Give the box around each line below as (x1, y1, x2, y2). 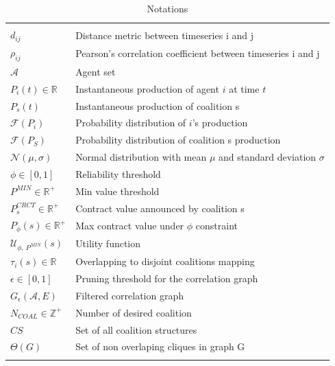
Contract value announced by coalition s (75, 201, 245, 215)
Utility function (75, 236, 141, 251)
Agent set (75, 64, 116, 78)
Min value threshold (75, 183, 160, 198)
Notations (147, 1, 188, 15)
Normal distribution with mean (75, 150, 207, 164)
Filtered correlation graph (75, 288, 184, 302)
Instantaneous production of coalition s (75, 98, 240, 113)
